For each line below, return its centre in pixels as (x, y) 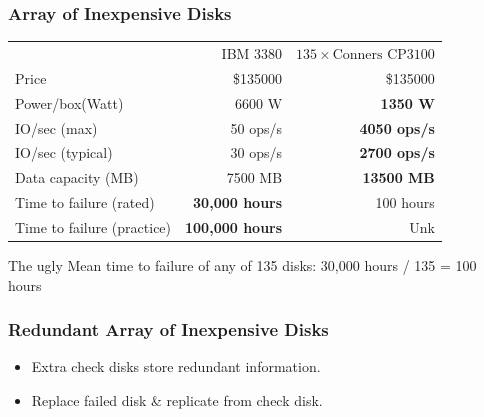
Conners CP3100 (383, 54)
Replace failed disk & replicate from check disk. (177, 399)
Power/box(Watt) (69, 102)
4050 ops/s (397, 127)
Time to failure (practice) (93, 226)
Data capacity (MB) (77, 177)
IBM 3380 (252, 52)
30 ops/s (256, 152)
